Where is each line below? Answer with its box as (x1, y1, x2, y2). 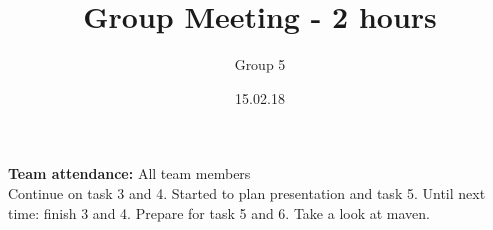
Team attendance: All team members (8, 163, 251, 184)
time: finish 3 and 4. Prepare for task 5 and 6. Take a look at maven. (8, 202, 431, 223)
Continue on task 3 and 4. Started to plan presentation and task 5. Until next (8, 182, 486, 203)
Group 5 (234, 54, 286, 75)
